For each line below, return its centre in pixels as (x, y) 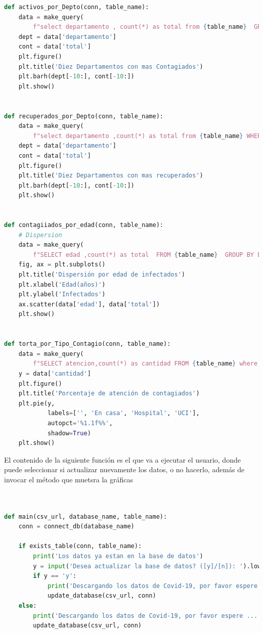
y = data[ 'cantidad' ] (55, 373)
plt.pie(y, (37, 403)
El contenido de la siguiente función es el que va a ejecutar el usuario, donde (122, 459)
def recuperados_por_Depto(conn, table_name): (84, 116)
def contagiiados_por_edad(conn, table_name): (84, 225)
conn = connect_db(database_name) (76, 527)
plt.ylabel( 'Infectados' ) (62, 295)
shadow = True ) (69, 433)
